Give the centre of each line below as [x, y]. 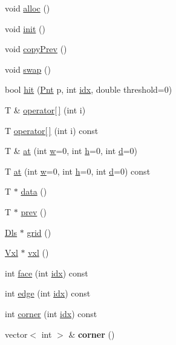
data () [34, 191]
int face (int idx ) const [47, 273]
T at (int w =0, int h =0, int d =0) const [78, 171]
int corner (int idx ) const [51, 313]
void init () [25, 28]
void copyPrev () [36, 49]
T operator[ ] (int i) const [52, 130]
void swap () [28, 69]
